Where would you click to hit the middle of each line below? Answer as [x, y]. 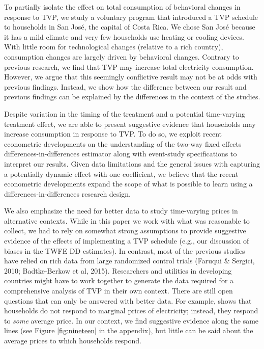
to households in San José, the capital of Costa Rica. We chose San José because [130, 27]
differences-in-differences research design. [67, 193]
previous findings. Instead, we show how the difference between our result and [125, 86]
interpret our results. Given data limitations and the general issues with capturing [132, 163]
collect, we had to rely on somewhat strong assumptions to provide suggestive [125, 231]
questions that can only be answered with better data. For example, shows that [128, 300]
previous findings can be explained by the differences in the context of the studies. [132, 97]
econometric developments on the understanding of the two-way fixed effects [123, 143]
